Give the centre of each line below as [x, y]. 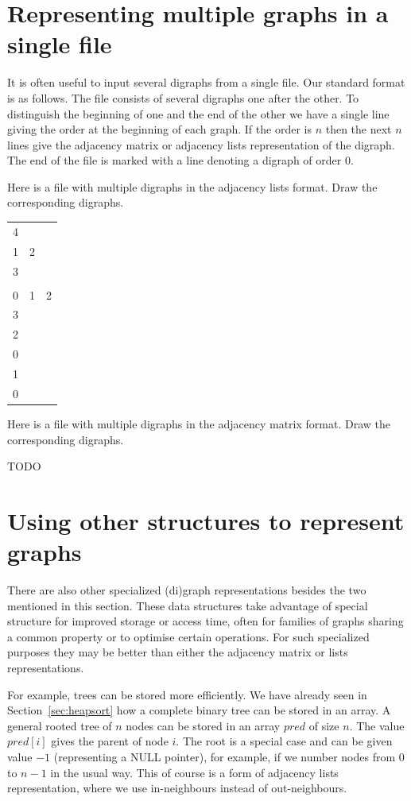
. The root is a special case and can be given [284, 741]
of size [324, 725]
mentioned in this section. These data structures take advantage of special [188, 605]
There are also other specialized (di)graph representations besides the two [187, 590]
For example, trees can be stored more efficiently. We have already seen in [187, 694]
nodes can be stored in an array [203, 725]
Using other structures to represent [206, 520]
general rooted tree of [60, 725]
